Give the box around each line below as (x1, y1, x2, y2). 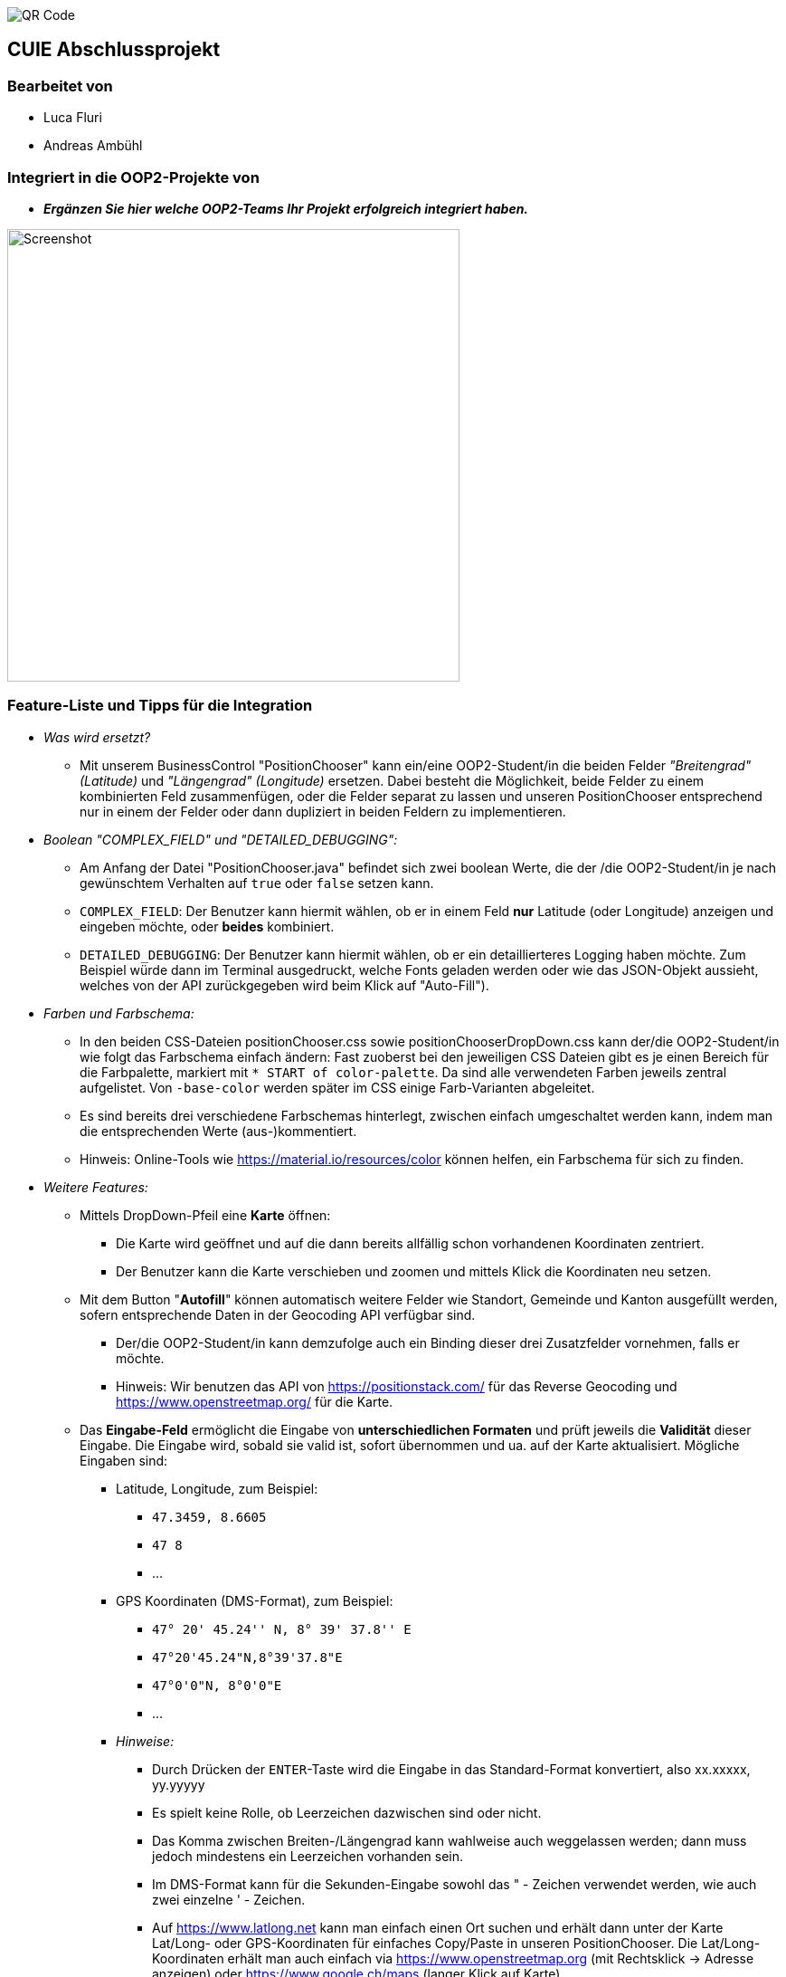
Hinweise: (116, 1733, 175, 1749)
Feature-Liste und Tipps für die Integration (7, 696, 313, 715)
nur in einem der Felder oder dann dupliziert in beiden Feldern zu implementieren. (80, 803, 566, 819)
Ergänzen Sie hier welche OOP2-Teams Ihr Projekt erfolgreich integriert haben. (43, 200, 529, 216)
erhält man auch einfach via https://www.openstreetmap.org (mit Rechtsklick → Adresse (227, 1950, 754, 1966)
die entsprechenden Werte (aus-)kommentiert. (80, 1122, 357, 1139)
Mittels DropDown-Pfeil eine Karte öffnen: (80, 1207, 331, 1223)
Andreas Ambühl (43, 138, 143, 154)
